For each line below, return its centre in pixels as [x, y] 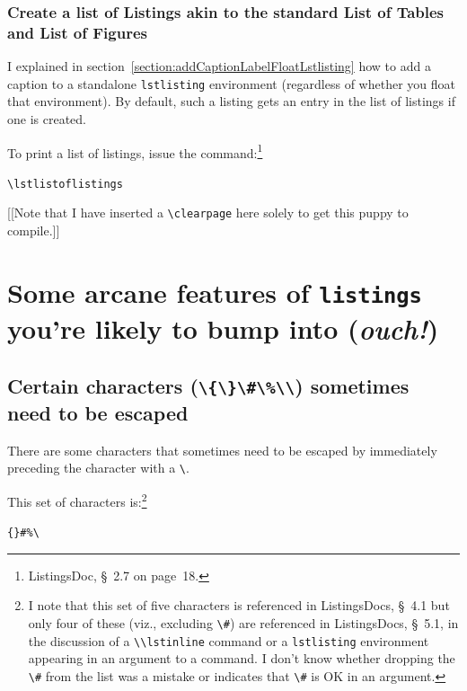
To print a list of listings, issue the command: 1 [135, 151]
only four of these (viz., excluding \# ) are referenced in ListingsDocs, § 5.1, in [243, 622]
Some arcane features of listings [215, 292]
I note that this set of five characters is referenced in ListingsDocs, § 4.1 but [239, 605]
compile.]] [34, 230]
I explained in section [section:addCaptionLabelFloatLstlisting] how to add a [219, 66]
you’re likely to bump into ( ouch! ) [223, 329]
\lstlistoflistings [65, 184]
